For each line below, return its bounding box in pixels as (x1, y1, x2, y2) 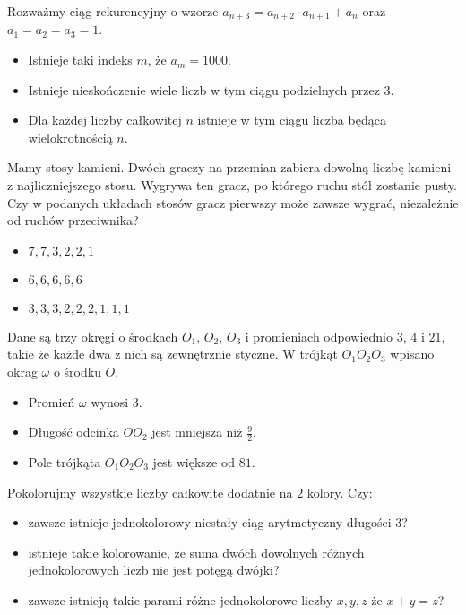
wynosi (91, 392, 129, 411)
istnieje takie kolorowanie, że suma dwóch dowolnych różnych (28, 542, 365, 561)
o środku (53, 361, 101, 380)
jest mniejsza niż (151, 422, 243, 441)
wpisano (390, 344, 435, 363)
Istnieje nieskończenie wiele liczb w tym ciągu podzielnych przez (28, 80, 380, 99)
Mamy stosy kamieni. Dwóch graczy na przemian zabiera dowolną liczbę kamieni (7, 158, 452, 177)
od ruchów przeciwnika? (7, 211, 139, 230)
